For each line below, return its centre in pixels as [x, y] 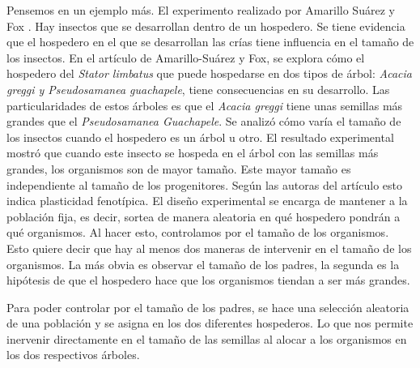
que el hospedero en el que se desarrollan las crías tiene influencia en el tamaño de [210, 42]
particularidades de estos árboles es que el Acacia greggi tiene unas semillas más [205, 105]
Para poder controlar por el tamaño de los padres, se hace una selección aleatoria [208, 307]
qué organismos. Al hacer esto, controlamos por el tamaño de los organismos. [198, 232]
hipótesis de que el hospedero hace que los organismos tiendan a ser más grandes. [208, 280]
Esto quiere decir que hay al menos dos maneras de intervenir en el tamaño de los [209, 248]
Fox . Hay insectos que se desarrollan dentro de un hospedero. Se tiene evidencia [206, 26]
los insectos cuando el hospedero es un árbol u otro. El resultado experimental [200, 137]
